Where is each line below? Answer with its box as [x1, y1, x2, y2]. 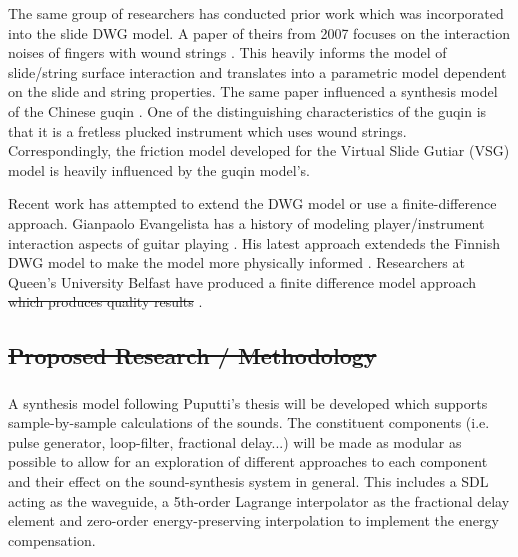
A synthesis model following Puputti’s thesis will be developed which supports [8, 392, 488, 413]
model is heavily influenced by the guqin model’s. [8, 159, 310, 180]
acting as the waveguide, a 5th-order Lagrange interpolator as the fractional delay [8, 490, 510, 511]
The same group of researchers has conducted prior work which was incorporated [8, 3, 504, 23]
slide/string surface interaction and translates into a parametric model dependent [8, 61, 507, 82]
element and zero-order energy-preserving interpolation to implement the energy [8, 510, 499, 531]
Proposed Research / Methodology [8, 340, 377, 371]
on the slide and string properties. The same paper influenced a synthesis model [8, 81, 498, 102]
